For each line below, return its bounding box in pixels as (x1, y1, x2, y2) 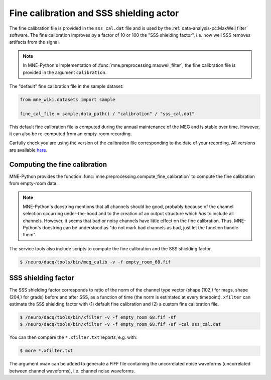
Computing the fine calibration (9, 160, 107, 168)
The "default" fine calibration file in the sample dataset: (9, 83, 124, 89)
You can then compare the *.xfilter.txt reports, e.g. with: (9, 334, 138, 340)
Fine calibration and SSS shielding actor (9, 8, 179, 19)
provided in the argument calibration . (23, 69, 107, 75)
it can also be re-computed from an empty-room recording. (9, 131, 132, 137)
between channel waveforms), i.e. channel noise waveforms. (9, 367, 135, 374)
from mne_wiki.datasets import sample (20, 97, 115, 103)
